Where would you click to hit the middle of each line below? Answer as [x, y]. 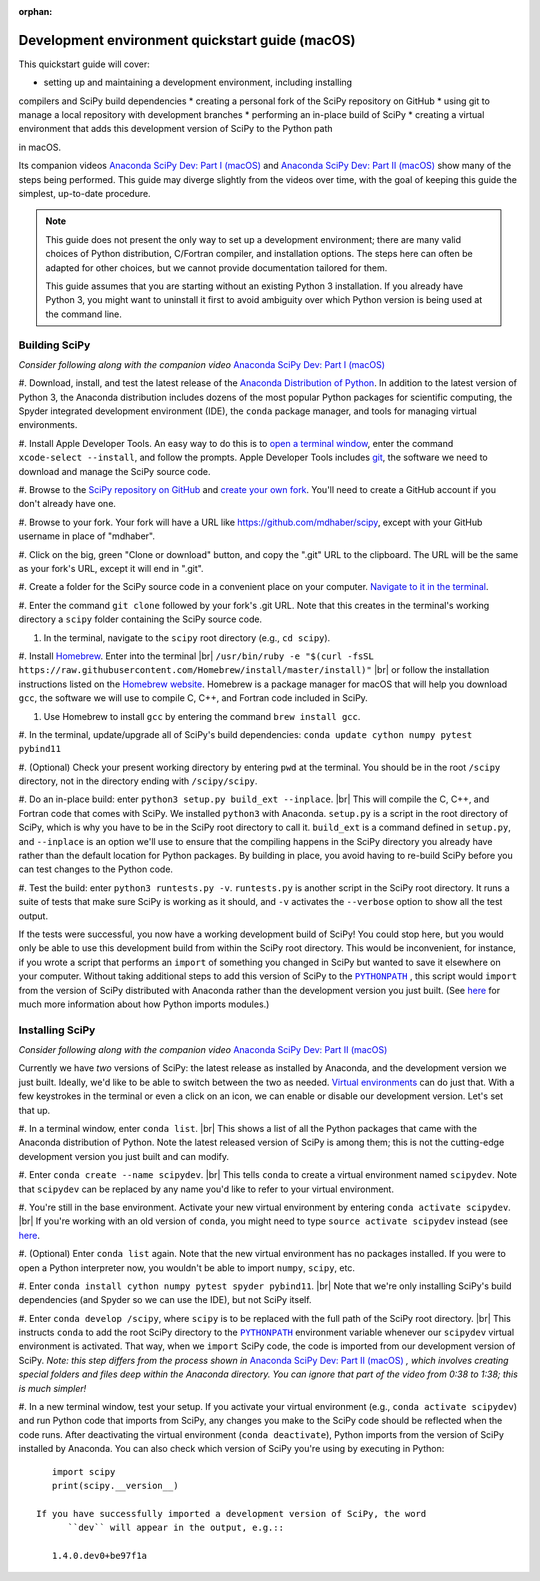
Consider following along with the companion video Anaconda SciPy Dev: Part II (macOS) [203, 1050]
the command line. [83, 314]
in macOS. [40, 147]
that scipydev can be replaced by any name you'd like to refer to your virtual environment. [206, 1189]
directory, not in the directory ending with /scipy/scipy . [138, 781]
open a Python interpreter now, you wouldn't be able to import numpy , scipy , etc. [186, 1267]
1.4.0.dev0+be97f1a [99, 1555]
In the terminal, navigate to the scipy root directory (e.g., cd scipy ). [187, 637]
